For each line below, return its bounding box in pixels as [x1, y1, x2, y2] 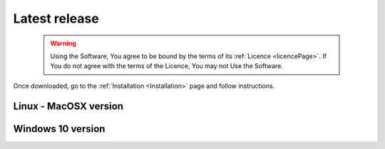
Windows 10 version [13, 123, 106, 135]
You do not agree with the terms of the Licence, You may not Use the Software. [50, 62, 283, 70]
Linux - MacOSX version [13, 100, 124, 112]
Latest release [13, 11, 99, 26]
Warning [50, 39, 76, 48]
